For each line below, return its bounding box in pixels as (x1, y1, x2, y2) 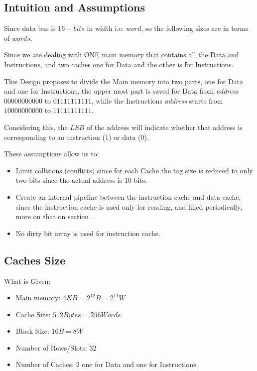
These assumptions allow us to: (4, 148, 99, 159)
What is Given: (4, 275, 51, 286)
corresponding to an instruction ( (4, 131, 105, 142)
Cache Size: (15, 309, 51, 319)
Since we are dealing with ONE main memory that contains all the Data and (4, 49, 239, 60)
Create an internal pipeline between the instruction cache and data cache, (15, 191, 241, 202)
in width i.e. (87, 23, 124, 33)
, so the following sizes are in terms (141, 23, 249, 33)
